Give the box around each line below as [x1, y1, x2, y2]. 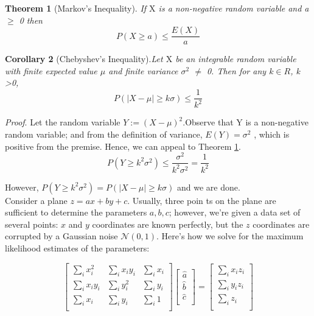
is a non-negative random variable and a [158, 2, 309, 14]
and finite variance [108, 64, 178, 77]
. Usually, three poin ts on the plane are [127, 194, 276, 206]
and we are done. [176, 180, 240, 193]
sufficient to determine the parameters [5, 206, 147, 219]
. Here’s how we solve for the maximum [156, 230, 304, 242]
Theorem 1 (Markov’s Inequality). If [5, 2, 147, 14]
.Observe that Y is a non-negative [183, 116, 309, 128]
